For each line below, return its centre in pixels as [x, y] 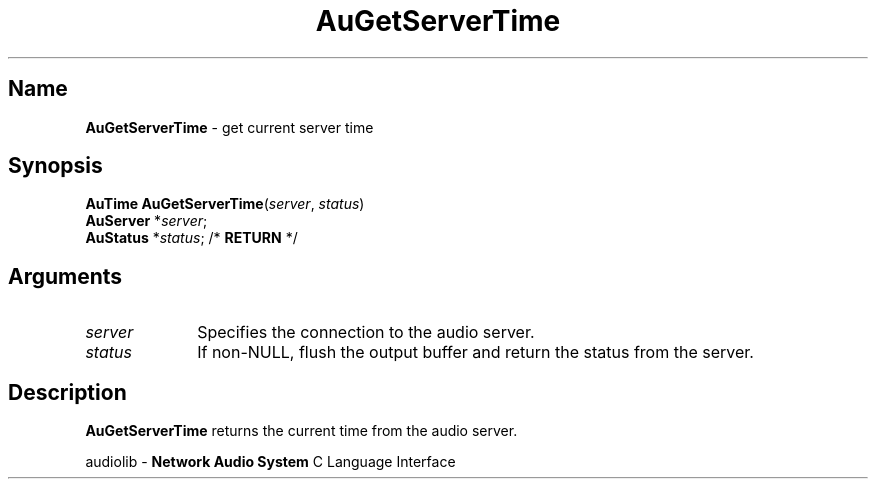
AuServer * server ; [146, 221]
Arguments [65, 276]
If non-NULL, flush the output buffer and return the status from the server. [475, 352]
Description [67, 392]
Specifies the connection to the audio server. [366, 332]
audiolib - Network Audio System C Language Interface [270, 462]
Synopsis [55, 166]
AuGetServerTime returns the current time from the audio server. [301, 431]
